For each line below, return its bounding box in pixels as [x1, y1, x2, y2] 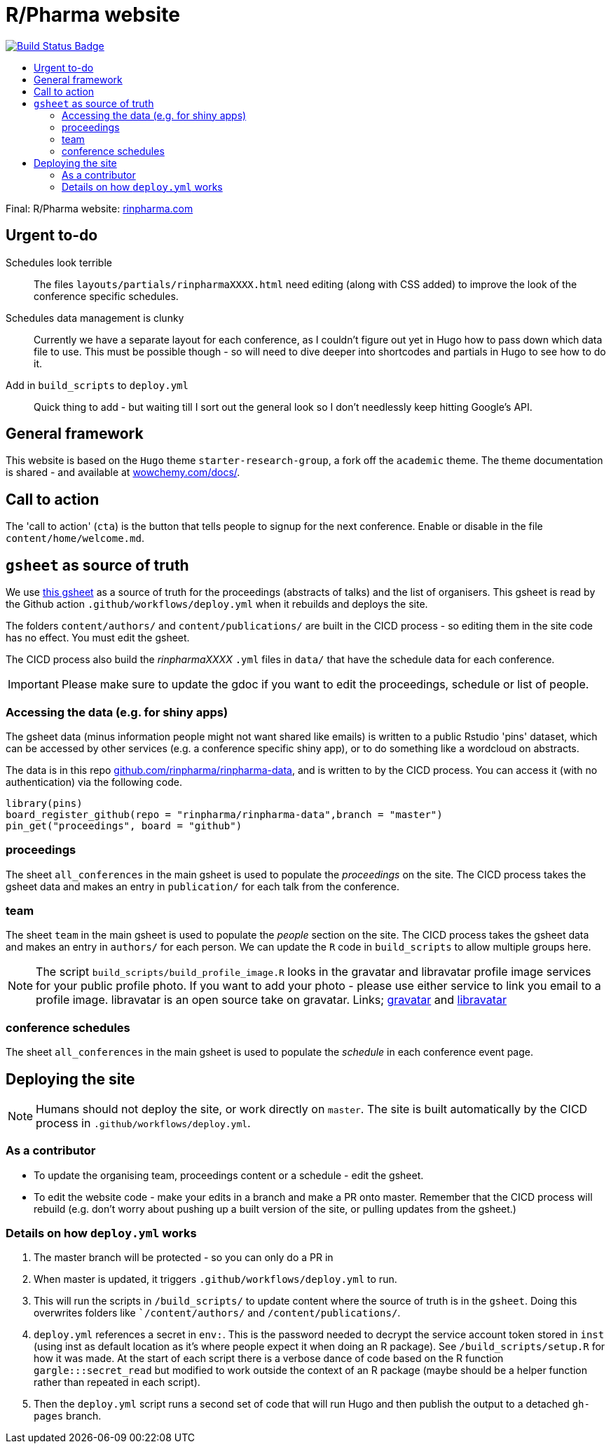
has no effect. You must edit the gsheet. [6, 632, 190, 644]
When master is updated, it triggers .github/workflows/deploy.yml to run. [34, 1273, 397, 1286]
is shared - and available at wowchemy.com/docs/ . [6, 466, 240, 479]
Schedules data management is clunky [6, 311, 184, 324]
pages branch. [34, 1410, 102, 1422]
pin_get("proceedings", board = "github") [6, 819, 242, 831]
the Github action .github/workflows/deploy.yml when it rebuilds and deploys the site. [6, 598, 428, 611]
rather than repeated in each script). [34, 1376, 200, 1389]
